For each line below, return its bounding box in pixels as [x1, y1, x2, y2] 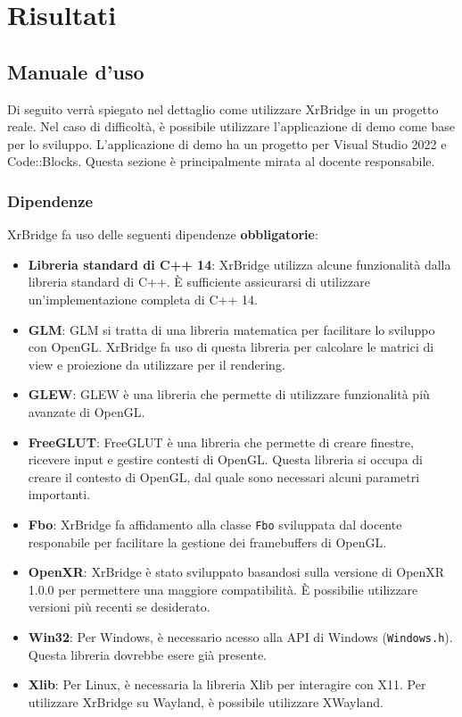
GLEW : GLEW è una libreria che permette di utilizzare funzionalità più [28, 385, 430, 404]
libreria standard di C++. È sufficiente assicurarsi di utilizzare [28, 272, 370, 291]
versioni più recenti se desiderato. [28, 597, 210, 616]
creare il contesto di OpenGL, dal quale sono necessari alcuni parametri [28, 467, 420, 486]
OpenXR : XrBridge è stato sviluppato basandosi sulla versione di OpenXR [28, 563, 445, 581]
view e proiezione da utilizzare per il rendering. [28, 354, 285, 373]
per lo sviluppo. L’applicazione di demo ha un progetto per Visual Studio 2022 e [7, 134, 447, 153]
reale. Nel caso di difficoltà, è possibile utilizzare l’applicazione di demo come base [7, 117, 455, 136]
